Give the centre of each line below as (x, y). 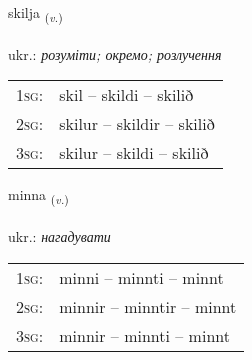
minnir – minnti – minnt (144, 335)
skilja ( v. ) (35, 13)
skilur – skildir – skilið (137, 124)
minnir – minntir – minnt (148, 306)
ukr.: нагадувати (59, 236)
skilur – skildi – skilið (134, 153)
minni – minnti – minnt (141, 277)
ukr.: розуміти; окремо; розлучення (115, 53)
